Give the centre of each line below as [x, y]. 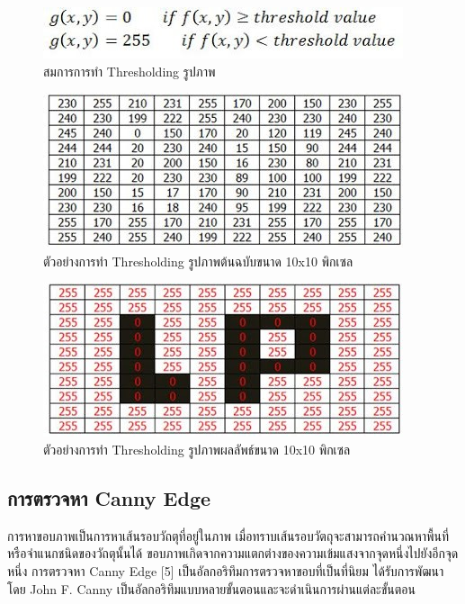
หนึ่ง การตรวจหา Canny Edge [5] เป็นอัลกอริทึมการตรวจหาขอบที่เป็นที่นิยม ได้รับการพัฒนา [226, 570]
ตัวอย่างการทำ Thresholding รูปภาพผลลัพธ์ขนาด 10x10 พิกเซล [197, 449]
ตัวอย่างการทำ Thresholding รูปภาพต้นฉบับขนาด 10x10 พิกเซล [198, 261]
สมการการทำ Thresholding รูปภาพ [130, 71]
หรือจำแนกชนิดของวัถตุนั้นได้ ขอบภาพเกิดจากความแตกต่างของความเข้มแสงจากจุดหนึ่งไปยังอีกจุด [233, 553]
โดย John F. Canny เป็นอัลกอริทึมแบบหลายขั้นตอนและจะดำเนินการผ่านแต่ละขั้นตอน [211, 588]
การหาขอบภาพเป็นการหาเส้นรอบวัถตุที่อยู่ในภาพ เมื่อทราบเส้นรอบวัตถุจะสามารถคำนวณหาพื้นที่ [228, 535]
